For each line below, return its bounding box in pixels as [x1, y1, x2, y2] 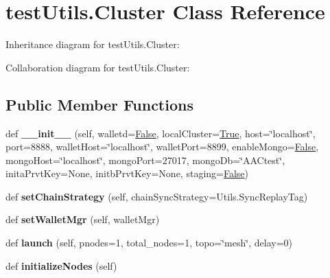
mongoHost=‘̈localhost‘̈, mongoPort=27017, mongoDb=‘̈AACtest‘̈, [5, 152, 285, 167]
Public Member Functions [5, 93, 193, 115]
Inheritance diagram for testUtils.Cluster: [5, 37, 180, 51]
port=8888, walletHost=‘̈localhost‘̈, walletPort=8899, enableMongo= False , [5, 139, 319, 154]
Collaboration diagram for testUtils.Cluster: [5, 60, 190, 74]
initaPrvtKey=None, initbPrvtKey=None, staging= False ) [5, 166, 249, 181]
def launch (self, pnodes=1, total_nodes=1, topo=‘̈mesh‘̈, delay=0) [5, 235, 292, 250]
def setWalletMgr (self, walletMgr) [5, 212, 160, 227]
